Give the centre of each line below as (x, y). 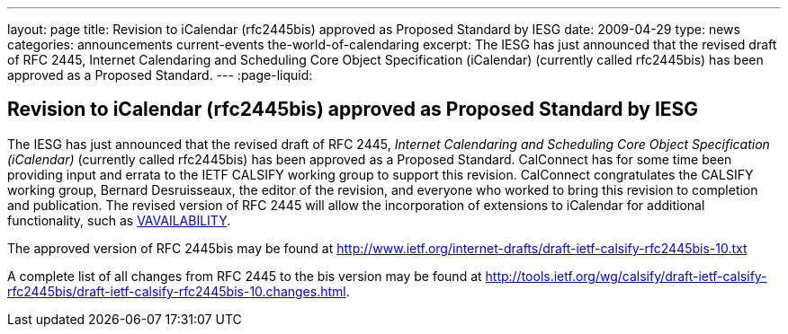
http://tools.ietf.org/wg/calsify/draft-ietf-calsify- (626, 276)
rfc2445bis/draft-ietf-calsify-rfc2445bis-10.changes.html (177, 291)
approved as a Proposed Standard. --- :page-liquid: (160, 75)
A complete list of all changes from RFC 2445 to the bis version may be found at (245, 276)
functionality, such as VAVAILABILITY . (119, 220)
